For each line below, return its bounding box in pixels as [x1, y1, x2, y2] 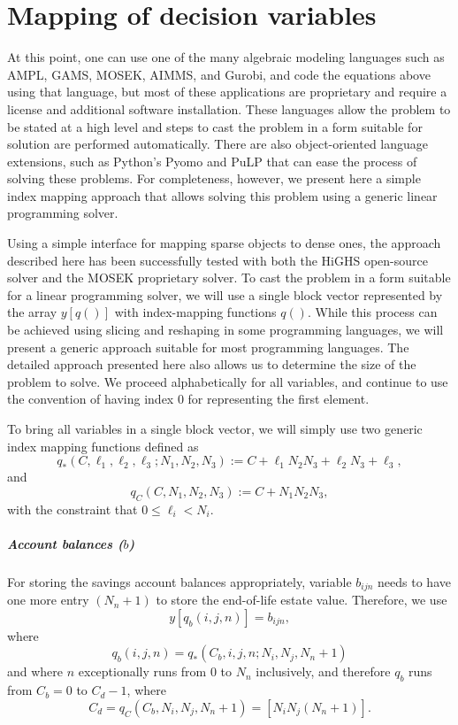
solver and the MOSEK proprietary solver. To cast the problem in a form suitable [7, 268, 451, 287]
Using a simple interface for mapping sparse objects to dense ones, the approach [7, 234, 441, 252]
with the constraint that [7, 499, 138, 518]
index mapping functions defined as [7, 436, 199, 455]
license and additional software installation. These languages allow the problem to [7, 99, 451, 118]
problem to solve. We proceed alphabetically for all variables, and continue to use [7, 372, 448, 390]
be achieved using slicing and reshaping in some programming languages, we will [7, 320, 444, 339]
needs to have [378, 572, 451, 590]
